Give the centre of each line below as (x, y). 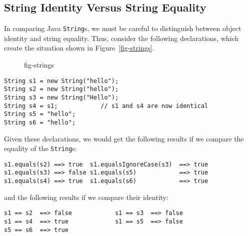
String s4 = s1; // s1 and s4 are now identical (106, 106)
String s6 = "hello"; (40, 122)
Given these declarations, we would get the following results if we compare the (124, 138)
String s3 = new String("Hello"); (61, 97)
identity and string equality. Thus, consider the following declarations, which (121, 38)
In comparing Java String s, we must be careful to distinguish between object (123, 28)
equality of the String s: (40, 148)
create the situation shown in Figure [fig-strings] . (79, 48)
